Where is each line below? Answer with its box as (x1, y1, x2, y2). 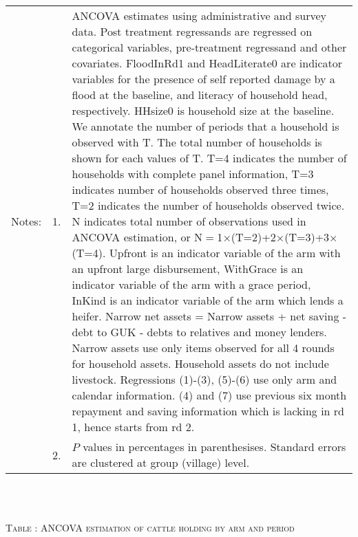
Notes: (11, 213, 42, 229)
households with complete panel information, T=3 (72, 166, 314, 182)
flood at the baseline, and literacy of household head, (72, 87, 328, 102)
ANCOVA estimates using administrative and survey (72, 8, 326, 23)
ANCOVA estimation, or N (72, 229, 203, 245)
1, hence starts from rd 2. (72, 419, 195, 435)
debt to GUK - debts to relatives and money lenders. (72, 324, 327, 340)
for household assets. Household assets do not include (72, 355, 329, 371)
